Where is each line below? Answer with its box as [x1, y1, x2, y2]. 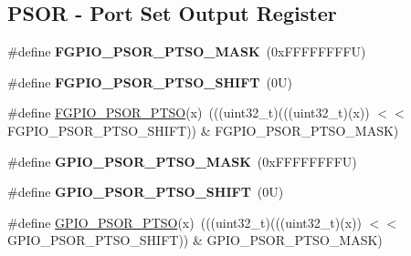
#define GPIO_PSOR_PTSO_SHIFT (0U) [7, 182, 284, 201]
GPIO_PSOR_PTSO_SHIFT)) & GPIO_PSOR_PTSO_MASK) [7, 230, 383, 250]
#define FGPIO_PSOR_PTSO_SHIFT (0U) [7, 72, 292, 91]
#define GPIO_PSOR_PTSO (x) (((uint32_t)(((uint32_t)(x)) [7, 212, 362, 231]
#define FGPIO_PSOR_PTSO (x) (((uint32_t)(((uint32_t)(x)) [7, 103, 370, 122]
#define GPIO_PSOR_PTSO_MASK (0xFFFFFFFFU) [7, 151, 357, 170]
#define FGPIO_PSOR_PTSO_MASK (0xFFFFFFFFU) [7, 42, 366, 61]
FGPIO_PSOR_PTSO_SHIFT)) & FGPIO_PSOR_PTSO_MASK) [7, 120, 399, 139]
